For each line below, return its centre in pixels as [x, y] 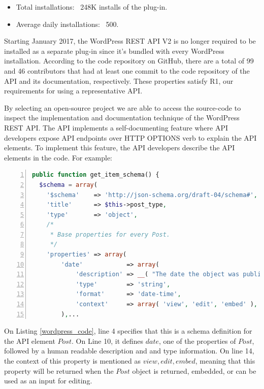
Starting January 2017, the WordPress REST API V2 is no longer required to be [130, 41]
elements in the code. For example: [58, 157]
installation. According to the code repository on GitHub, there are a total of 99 [129, 61]
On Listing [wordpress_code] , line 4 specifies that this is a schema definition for [128, 331]
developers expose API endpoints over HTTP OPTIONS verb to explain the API [130, 137]
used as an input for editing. [48, 381]
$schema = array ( [68, 185]
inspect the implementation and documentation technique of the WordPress [122, 118]
